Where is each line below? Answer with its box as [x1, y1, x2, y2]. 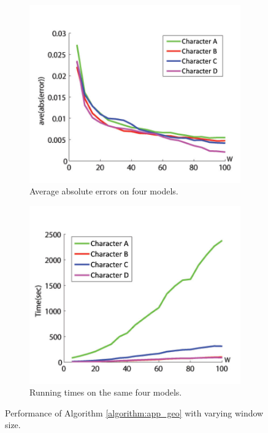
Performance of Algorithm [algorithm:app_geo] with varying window [5, 406, 264, 419]
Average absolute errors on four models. [29, 185, 178, 197]
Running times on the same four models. [29, 386, 182, 399]
